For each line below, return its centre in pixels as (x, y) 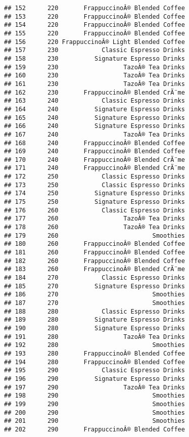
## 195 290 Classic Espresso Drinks (94, 370)
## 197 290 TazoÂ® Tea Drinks (94, 387)
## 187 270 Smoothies (94, 303)
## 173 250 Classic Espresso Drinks (94, 185)
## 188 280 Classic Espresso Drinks (94, 311)
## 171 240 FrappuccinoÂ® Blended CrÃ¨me (94, 168)
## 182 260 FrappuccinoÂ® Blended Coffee (94, 261)
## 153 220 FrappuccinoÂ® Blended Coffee (94, 16)
